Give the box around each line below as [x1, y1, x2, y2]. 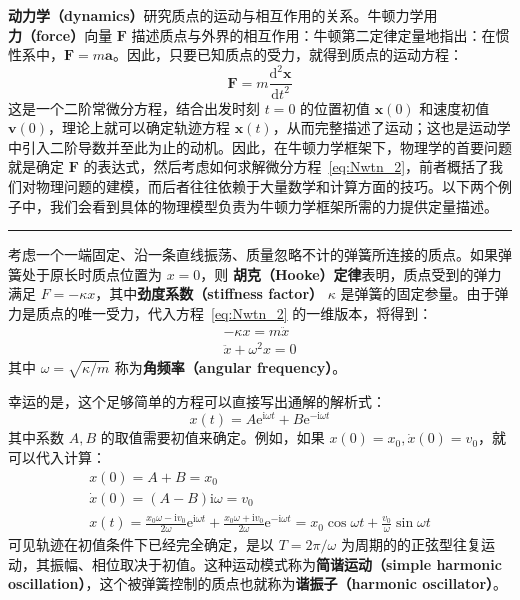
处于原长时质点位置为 [21, 263, 162, 284]
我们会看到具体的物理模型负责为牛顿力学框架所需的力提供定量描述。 [49, 195, 498, 216]
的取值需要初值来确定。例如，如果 [100, 427, 325, 448]
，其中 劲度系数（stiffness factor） [95, 283, 324, 304]
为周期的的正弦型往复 [340, 534, 481, 555]
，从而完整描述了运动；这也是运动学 [272, 117, 511, 138]
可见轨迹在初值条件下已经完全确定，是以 [8, 534, 274, 555]
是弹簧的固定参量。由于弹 [340, 283, 509, 304]
